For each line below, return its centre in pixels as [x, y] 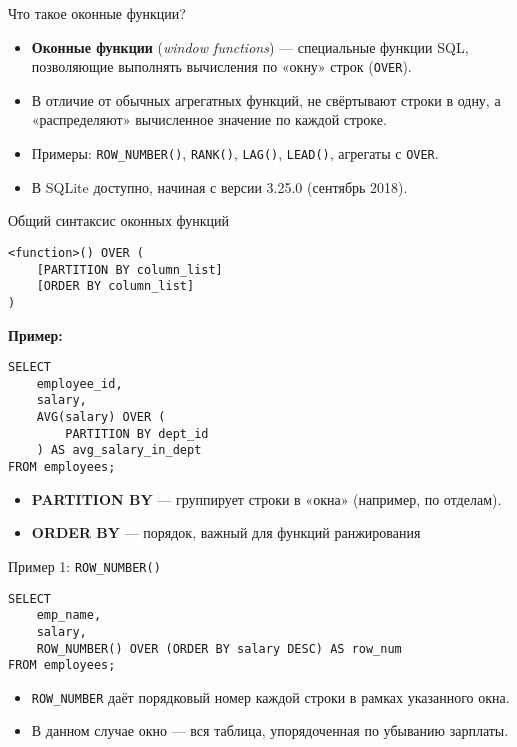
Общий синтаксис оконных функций [119, 220]
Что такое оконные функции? [97, 13]
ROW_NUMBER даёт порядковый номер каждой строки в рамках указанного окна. [270, 696]
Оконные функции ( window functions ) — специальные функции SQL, [250, 46]
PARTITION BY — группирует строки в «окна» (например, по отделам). [266, 498]
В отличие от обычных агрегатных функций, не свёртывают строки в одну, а [266, 99]
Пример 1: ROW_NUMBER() [84, 565]
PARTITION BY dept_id [137, 433]
